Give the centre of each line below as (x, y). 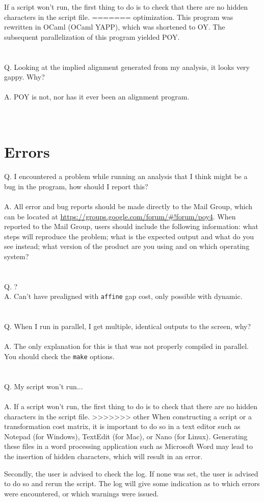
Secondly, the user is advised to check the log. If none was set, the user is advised (131, 473)
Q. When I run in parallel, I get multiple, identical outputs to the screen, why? (128, 326)
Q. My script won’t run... (44, 386)
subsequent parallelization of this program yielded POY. (92, 36)
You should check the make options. (59, 356)
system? (17, 256)
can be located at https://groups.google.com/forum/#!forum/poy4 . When (120, 216)
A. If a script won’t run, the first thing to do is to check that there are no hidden (131, 406)
